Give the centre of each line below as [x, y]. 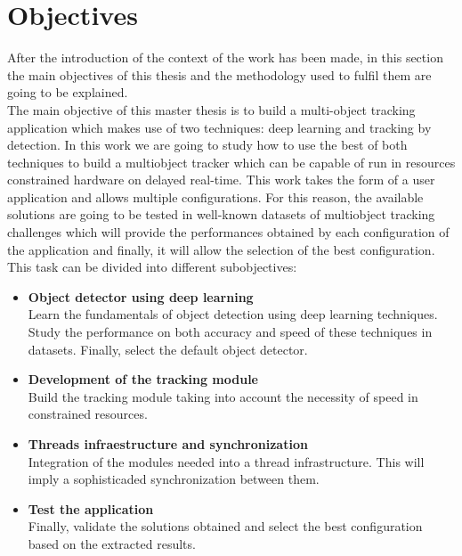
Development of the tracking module [143, 379]
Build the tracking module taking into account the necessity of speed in [223, 396]
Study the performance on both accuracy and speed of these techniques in [230, 332]
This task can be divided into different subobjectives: [152, 267]
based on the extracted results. [112, 543]
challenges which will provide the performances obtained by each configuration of [228, 232]
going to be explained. [68, 92]
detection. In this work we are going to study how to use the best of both [207, 145]
